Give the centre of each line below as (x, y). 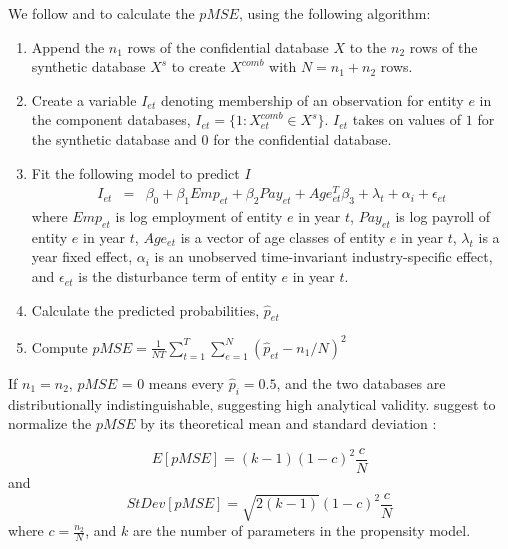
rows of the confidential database (228, 46)
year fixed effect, (82, 256)
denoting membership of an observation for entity (312, 99)
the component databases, (111, 119)
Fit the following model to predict (135, 172)
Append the (68, 46)
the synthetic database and (114, 138)
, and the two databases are (361, 382)
